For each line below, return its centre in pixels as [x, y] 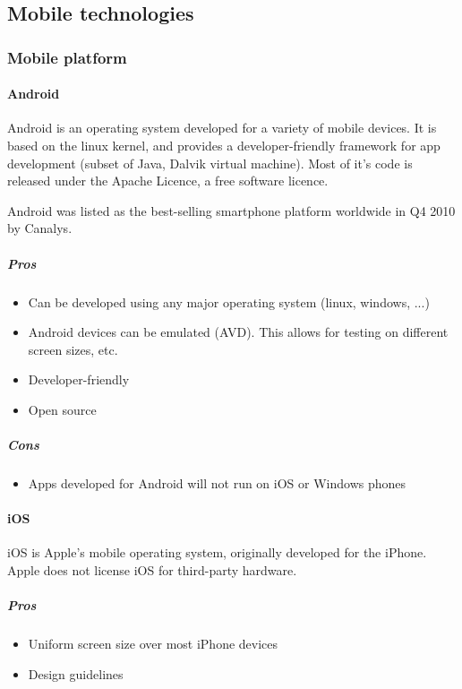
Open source [62, 409]
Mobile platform [67, 57]
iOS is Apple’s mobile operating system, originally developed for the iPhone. [217, 552]
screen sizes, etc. [73, 349]
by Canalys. [40, 228]
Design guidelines [76, 673]
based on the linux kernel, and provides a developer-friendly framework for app [224, 146]
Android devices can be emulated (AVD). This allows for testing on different [238, 332]
